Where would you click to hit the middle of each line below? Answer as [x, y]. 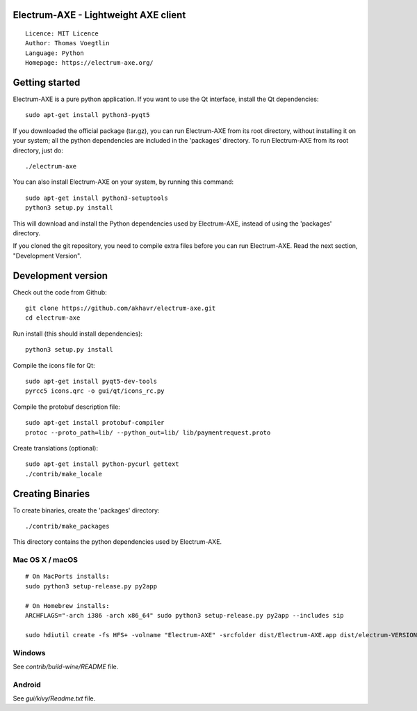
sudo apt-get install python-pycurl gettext [103, 464]
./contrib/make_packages [67, 526]
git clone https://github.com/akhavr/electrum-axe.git [121, 308]
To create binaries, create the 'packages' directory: [86, 510]
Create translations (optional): [56, 448]
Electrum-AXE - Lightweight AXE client [99, 15]
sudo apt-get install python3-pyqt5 [88, 115]
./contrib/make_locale [64, 474]
